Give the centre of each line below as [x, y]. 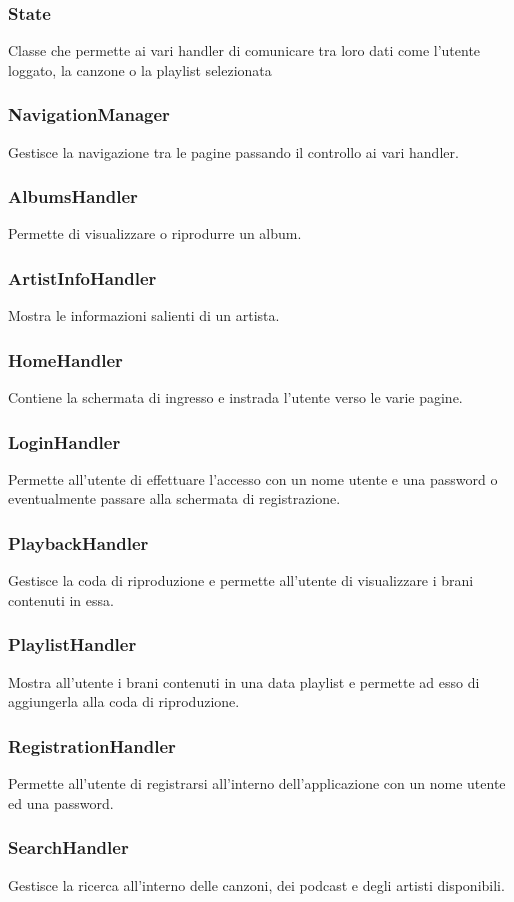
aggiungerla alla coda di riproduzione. [124, 701]
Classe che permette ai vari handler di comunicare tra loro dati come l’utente [244, 50]
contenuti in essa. [61, 599]
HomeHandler [65, 359]
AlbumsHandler [73, 196]
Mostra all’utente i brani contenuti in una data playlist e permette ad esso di [244, 681]
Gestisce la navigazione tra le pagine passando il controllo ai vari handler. [233, 151]
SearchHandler [68, 847]
